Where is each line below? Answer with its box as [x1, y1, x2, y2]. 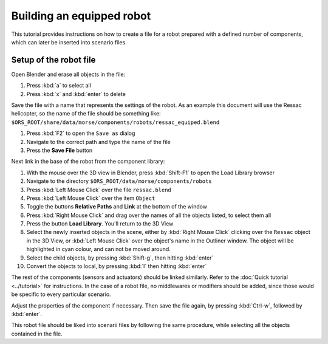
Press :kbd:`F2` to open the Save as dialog [26, 129, 135, 137]
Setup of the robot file [11, 55, 96, 65]
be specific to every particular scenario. [11, 291, 112, 298]
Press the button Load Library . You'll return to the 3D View [26, 220, 174, 227]
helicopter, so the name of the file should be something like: [11, 110, 161, 117]
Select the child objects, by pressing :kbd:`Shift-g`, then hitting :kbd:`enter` [26, 254, 214, 261]
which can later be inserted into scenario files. [11, 38, 127, 46]
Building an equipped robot [11, 9, 151, 22]
